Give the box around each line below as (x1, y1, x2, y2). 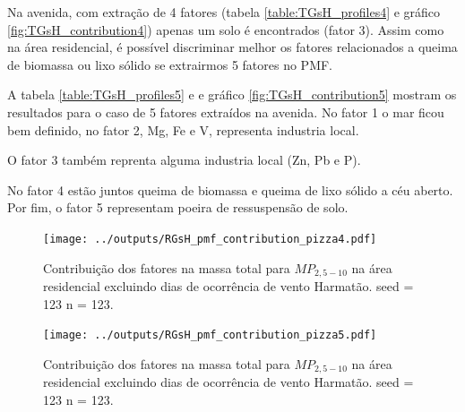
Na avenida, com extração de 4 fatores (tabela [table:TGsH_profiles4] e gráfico (7, 3, 441, 21)
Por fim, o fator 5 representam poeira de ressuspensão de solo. (7, 198, 349, 217)
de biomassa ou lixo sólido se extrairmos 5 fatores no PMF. (7, 55, 333, 73)
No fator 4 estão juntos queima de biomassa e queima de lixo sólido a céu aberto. (7, 180, 453, 199)
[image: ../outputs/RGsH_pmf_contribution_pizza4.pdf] (43, 232, 377, 245)
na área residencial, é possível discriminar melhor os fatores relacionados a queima (7, 38, 458, 56)
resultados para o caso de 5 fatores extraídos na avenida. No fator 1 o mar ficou (7, 102, 444, 121)
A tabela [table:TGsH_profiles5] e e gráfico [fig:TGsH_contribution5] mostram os (7, 85, 457, 104)
